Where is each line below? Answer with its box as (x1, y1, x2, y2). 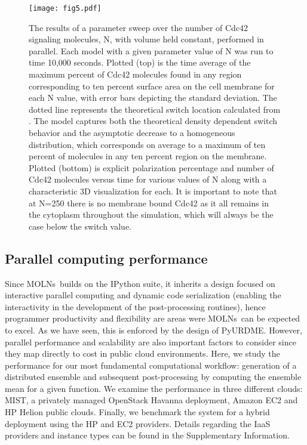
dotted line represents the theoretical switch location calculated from (29, 103, 281, 115)
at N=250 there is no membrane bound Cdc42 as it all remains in (29, 196, 269, 209)
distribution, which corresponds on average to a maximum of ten (29, 138, 266, 150)
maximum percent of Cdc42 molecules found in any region (29, 68, 242, 81)
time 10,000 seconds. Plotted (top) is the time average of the (29, 56, 251, 69)
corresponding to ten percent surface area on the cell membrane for (29, 79, 275, 92)
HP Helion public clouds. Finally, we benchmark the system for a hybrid (5, 406, 270, 418)
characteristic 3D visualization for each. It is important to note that (29, 184, 277, 197)
